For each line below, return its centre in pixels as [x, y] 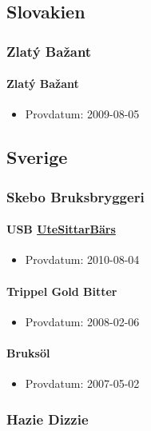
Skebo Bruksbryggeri [75, 196]
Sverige [37, 157]
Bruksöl [28, 353]
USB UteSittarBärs [61, 229]
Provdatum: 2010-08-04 [82, 259]
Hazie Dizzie [48, 419]
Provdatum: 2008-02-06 [82, 321]
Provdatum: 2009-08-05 [82, 114]
